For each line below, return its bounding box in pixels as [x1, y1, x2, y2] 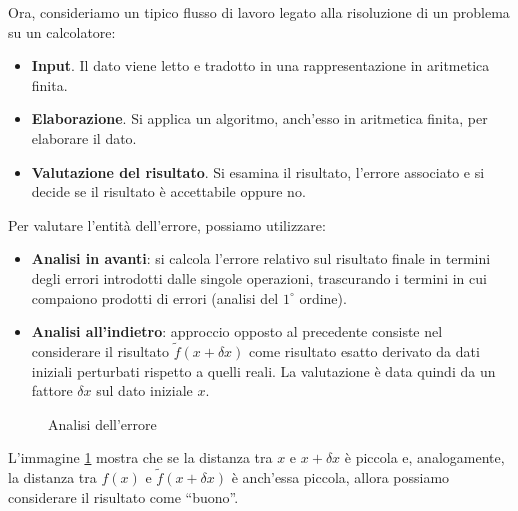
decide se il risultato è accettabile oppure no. [31, 181, 306, 202]
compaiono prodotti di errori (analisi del [31, 287, 279, 308]
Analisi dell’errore [48, 413, 157, 434]
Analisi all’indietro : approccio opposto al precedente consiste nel [31, 321, 443, 342]
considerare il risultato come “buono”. [8, 486, 239, 507]
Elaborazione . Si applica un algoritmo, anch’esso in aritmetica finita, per [31, 108, 488, 129]
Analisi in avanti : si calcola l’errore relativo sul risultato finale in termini [31, 248, 491, 269]
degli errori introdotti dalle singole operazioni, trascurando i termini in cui [31, 267, 487, 288]
